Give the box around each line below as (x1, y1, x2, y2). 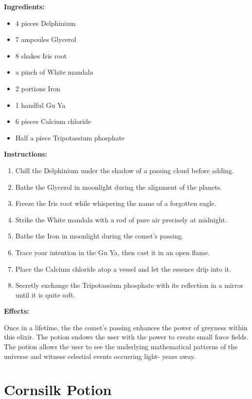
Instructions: (4, 149, 47, 159)
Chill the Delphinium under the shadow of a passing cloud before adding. (15, 165, 234, 175)
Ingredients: (4, 1, 45, 11)
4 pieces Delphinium (15, 18, 76, 28)
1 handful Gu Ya (15, 100, 66, 110)
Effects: (4, 306, 29, 316)
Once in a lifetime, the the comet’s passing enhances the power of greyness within (4, 322, 248, 332)
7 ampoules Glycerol (15, 34, 76, 44)
